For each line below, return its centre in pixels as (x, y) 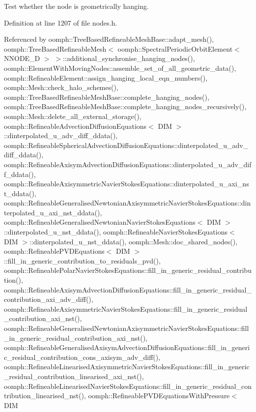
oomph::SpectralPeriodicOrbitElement (175, 48)
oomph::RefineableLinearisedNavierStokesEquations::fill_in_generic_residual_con (128, 386)
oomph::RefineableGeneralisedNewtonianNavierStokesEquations (100, 222)
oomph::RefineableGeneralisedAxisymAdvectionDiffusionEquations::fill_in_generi (127, 347)
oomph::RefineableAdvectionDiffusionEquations (75, 126)
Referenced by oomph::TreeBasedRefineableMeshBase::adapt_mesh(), (109, 39)
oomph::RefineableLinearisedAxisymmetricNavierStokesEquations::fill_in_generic (127, 367)
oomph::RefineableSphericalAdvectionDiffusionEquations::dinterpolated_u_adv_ (126, 145)
